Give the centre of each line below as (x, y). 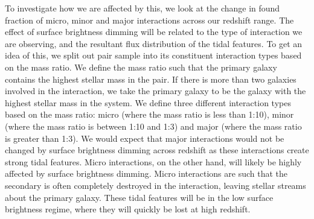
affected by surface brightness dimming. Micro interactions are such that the (146, 173)
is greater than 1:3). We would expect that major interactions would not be (145, 138)
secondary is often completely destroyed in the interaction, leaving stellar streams (155, 185)
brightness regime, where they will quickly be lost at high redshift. (128, 209)
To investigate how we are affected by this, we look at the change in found (143, 8)
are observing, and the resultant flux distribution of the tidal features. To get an (154, 43)
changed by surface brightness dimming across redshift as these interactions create (157, 150)
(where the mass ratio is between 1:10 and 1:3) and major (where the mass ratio (153, 126)
